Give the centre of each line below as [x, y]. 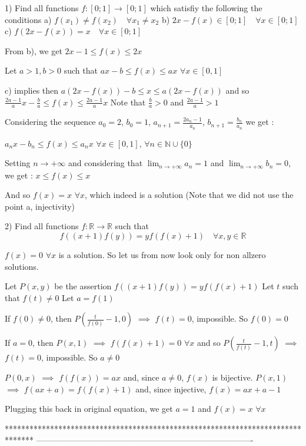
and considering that [105, 163]
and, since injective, [171, 389]
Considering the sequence [50, 122]
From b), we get [34, 50]
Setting [18, 163]
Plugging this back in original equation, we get [89, 409]
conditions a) [28, 19]
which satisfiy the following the [206, 8]
